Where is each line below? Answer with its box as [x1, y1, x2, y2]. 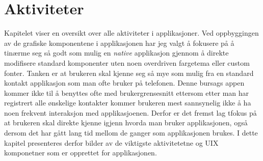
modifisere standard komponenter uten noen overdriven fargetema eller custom [4, 57, 250, 68]
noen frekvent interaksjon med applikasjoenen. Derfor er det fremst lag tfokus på [4, 107, 257, 118]
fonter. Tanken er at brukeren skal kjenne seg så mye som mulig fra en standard [4, 67, 254, 78]
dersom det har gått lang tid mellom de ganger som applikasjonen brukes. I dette [4, 127, 258, 138]
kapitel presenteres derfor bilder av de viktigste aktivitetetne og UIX [4, 137, 219, 148]
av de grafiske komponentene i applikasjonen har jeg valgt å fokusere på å [4, 37, 234, 48]
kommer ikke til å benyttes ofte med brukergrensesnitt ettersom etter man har [4, 87, 249, 98]
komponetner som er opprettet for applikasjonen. [4, 147, 157, 158]
